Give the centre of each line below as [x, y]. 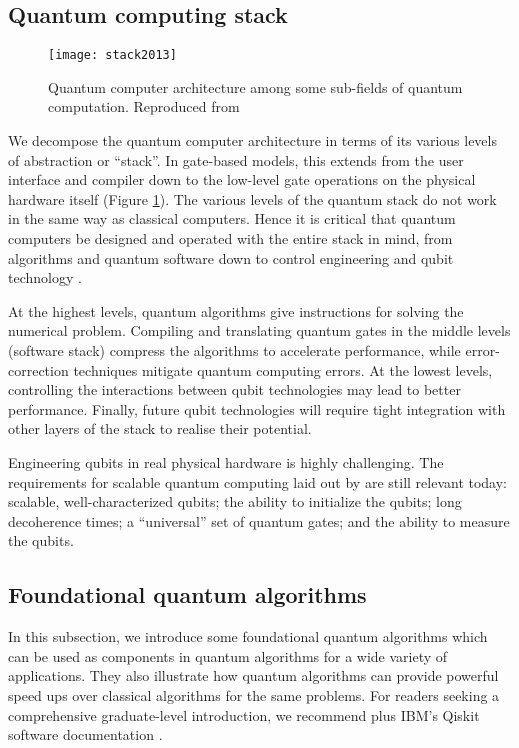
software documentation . [85, 734]
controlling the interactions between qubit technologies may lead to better [234, 389]
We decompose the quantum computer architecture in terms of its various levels [252, 140]
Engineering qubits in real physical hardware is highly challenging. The [226, 461]
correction [38, 369]
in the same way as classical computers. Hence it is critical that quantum [232, 218]
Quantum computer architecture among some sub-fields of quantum [255, 86]
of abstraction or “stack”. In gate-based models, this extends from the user [236, 159]
